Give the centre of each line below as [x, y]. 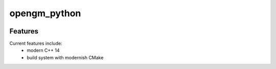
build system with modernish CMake [65, 57]
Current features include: [36, 44]
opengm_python [45, 13]
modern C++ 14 [43, 50]
